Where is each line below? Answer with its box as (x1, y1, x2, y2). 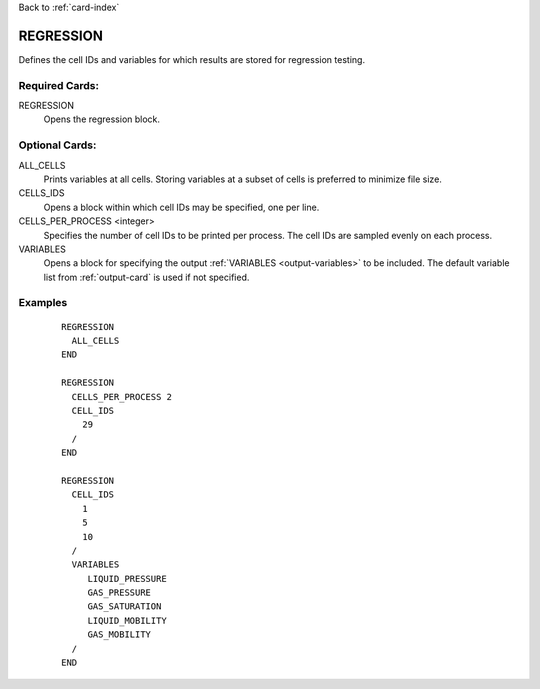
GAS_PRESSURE (87, 587, 152, 599)
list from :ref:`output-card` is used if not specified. (43, 271, 250, 283)
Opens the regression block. (43, 113, 160, 125)
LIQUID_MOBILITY (87, 615, 167, 626)
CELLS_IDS (18, 187, 65, 199)
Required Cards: (18, 78, 100, 92)
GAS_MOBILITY (87, 629, 152, 640)
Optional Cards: (18, 138, 97, 152)
